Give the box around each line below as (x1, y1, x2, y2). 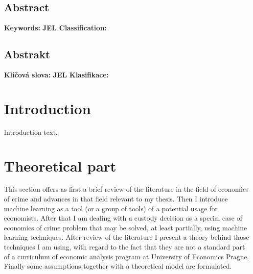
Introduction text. (4, 126, 58, 137)
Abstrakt (4, 47, 50, 62)
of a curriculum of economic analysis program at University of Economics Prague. (4, 251, 249, 261)
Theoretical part (4, 155, 116, 175)
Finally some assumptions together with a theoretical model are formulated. (4, 261, 232, 271)
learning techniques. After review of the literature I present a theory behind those (4, 232, 249, 242)
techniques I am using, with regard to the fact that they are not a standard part (4, 242, 245, 251)
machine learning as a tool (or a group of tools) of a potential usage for (4, 203, 218, 213)
